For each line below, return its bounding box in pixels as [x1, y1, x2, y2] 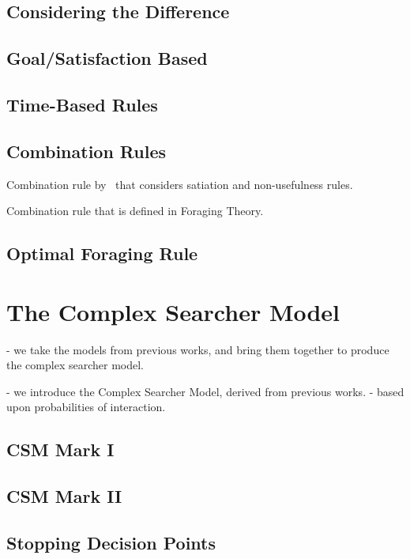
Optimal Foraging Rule [6, 241, 198, 266]
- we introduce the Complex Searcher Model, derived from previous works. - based [6, 383, 404, 399]
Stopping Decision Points [6, 530, 216, 554]
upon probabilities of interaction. [6, 398, 166, 415]
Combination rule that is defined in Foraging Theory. [6, 202, 264, 219]
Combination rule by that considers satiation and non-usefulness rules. [6, 176, 353, 192]
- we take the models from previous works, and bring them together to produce [6, 341, 389, 357]
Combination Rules [6, 138, 167, 163]
